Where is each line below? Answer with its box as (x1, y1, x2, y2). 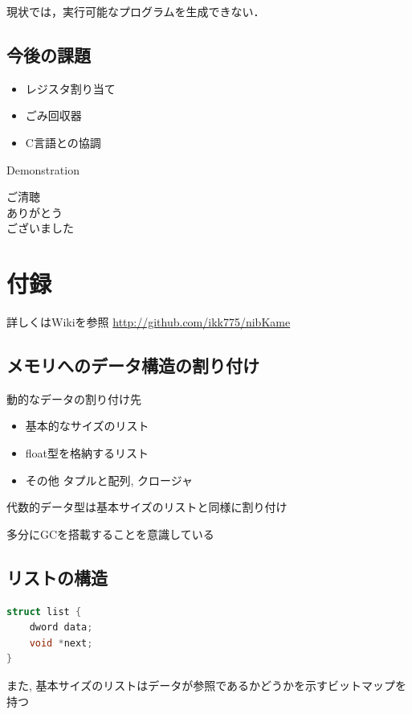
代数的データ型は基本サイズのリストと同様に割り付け (6, 499, 288, 515)
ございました (6, 220, 74, 236)
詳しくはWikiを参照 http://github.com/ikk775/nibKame (6, 314, 291, 330)
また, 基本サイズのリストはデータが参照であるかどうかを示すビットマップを (6, 677, 406, 694)
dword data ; (29, 622, 93, 634)
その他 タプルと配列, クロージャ (25, 471, 194, 488)
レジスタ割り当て (25, 80, 116, 96)
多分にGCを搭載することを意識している (6, 525, 214, 542)
